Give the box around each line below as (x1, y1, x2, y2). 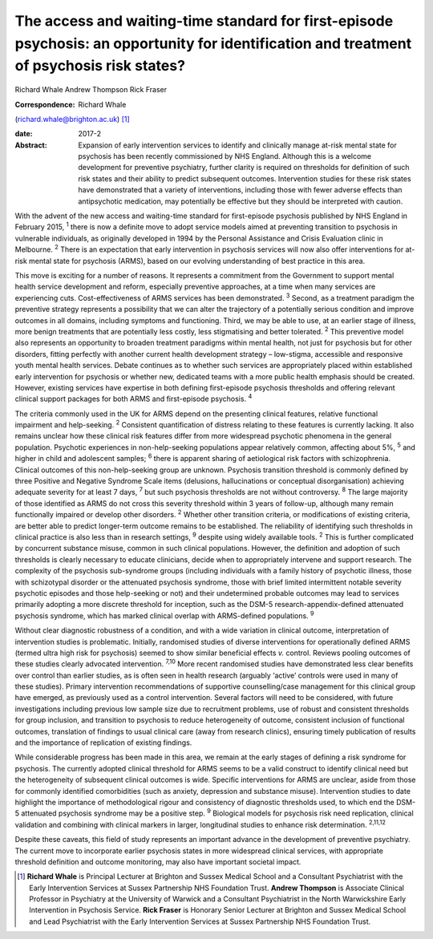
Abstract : (14, 140, 47, 150)
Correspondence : (14, 99, 75, 109)
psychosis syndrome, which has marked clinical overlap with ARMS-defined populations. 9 (14, 609, 314, 621)
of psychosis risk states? (14, 57, 186, 75)
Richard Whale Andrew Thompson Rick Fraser (14, 85, 168, 95)
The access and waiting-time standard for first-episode (14, 12, 394, 30)
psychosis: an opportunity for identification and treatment (14, 34, 412, 52)
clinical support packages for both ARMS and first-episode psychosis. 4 (14, 393, 253, 404)
